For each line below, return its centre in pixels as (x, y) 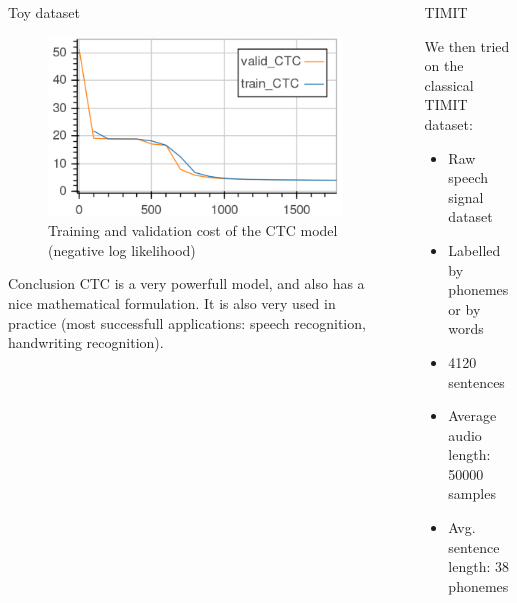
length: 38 (479, 566)
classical (449, 84)
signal (466, 196)
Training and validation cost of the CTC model (193, 230)
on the (444, 65)
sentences (476, 381)
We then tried (467, 45)
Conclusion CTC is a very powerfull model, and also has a (186, 283)
